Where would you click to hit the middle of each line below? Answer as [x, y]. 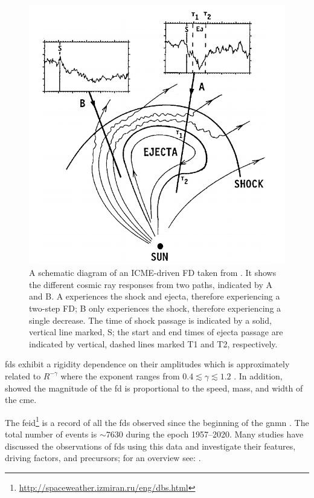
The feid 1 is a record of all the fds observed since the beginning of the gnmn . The [157, 421]
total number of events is [51, 434]
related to [23, 375]
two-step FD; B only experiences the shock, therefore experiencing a [155, 308]
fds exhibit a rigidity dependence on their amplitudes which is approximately [147, 364]
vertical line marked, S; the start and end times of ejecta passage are [156, 332]
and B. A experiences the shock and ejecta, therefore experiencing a [155, 296]
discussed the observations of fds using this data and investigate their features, [150, 446]
